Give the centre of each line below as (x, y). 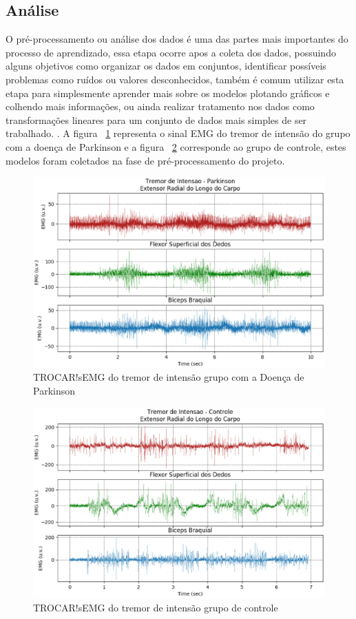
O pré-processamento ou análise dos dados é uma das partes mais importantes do (177, 39)
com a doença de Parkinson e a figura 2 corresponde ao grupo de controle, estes (176, 146)
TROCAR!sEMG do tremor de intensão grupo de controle (156, 607)
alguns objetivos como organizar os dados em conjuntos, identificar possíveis (166, 66)
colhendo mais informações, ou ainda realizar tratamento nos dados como (160, 106)
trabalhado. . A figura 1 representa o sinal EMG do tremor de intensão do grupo (178, 133)
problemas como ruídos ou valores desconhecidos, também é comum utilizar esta (175, 79)
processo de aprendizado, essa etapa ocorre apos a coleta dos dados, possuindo (171, 52)
